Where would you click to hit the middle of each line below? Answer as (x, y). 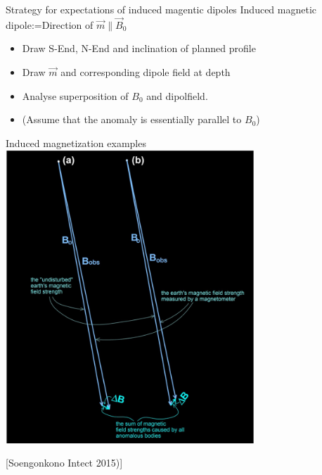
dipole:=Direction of (50, 24)
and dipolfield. (177, 95)
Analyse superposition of (75, 95)
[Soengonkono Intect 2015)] (64, 463)
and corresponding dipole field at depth (146, 72)
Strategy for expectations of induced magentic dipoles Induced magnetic (161, 9)
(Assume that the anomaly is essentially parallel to (132, 119)
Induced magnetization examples (76, 142)
